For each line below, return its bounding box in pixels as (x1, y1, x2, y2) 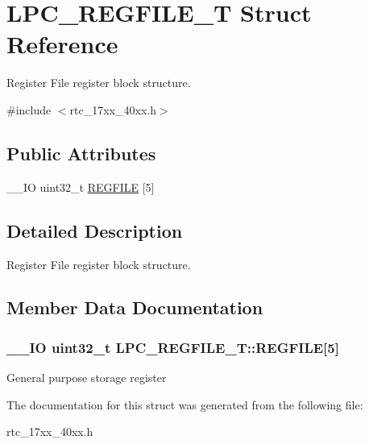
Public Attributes (6, 140, 156, 165)
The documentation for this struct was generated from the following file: (6, 396, 363, 413)
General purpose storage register (6, 369, 167, 386)
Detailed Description (6, 218, 183, 243)
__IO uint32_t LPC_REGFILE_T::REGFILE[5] (6, 337, 339, 357)
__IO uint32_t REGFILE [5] (6, 178, 155, 195)
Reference (6, 27, 118, 60)
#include (6, 101, 52, 118)
